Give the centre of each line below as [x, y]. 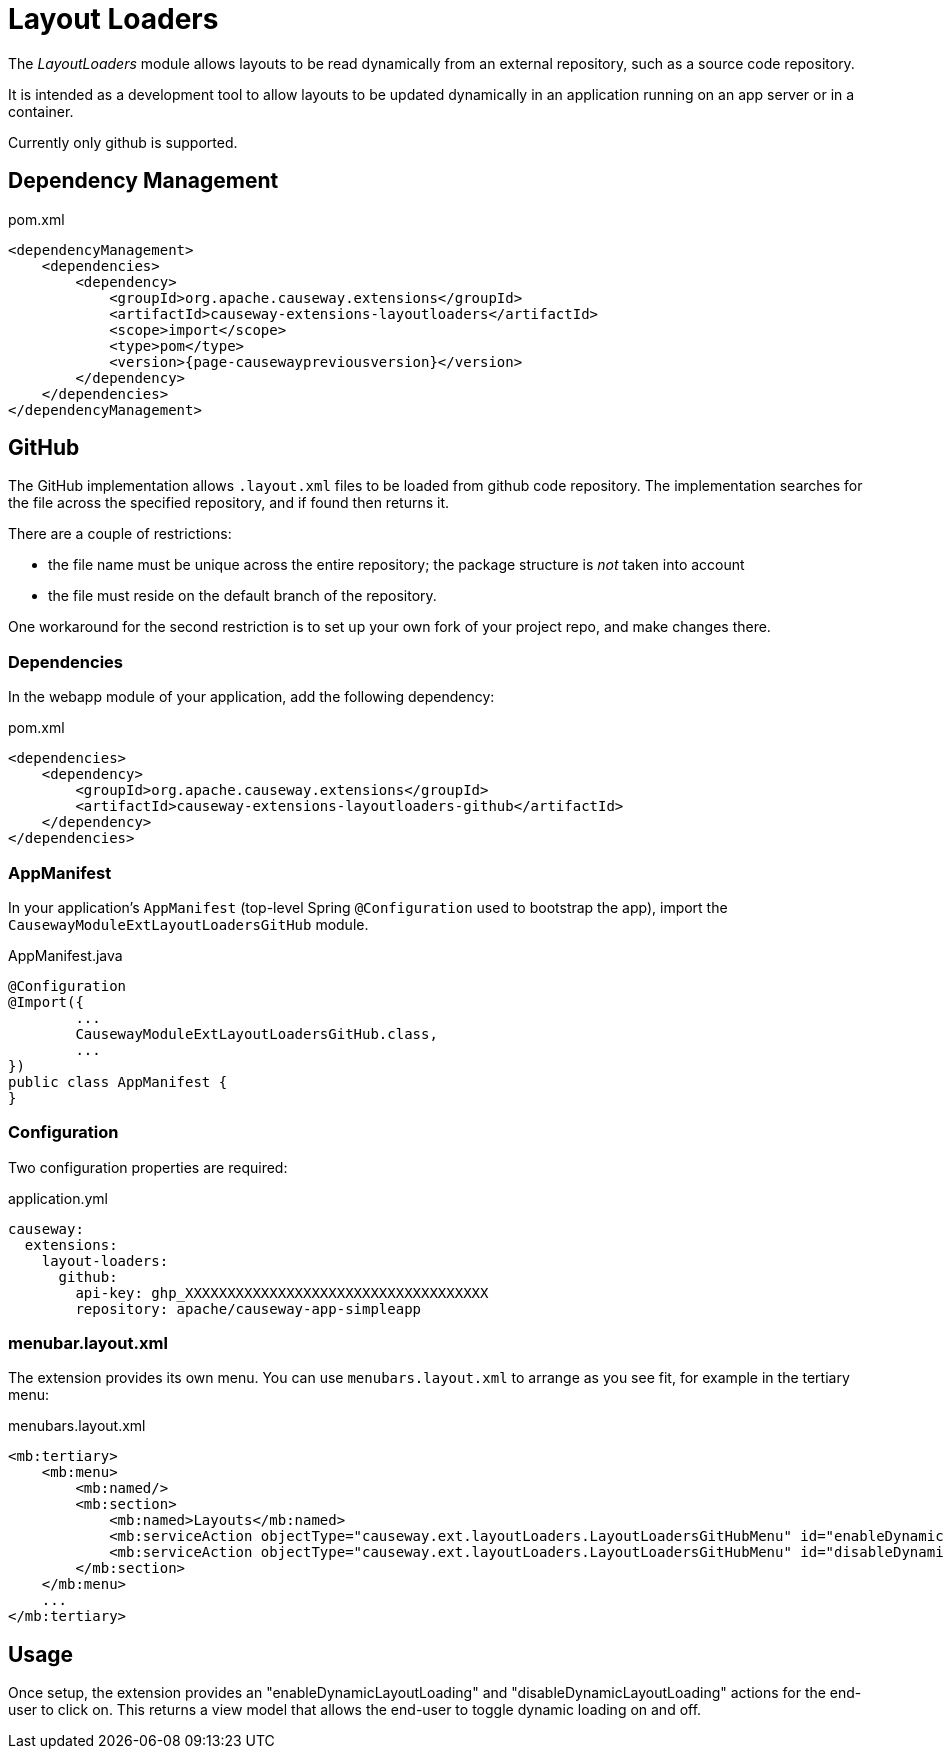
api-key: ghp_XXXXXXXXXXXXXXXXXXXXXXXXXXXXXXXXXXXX [282, 1292]
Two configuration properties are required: [148, 1167]
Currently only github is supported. [123, 142]
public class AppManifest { [118, 1081]
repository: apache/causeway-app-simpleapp [248, 1308]
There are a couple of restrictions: [120, 534]
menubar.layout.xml [88, 1343]
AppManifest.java [65, 955]
